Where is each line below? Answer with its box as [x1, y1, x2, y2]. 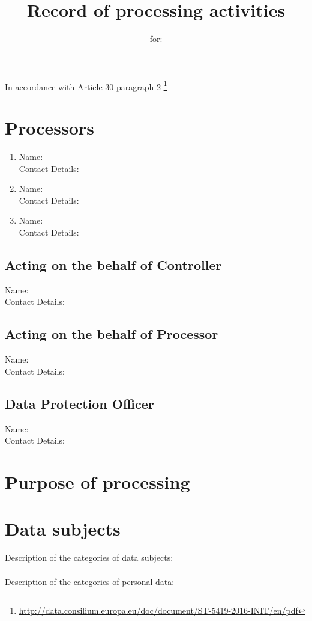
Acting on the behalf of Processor [5, 325, 218, 343]
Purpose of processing [5, 470, 190, 494]
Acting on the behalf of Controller [5, 255, 222, 274]
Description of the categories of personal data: [5, 575, 175, 587]
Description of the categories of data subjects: [5, 551, 173, 564]
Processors [5, 115, 94, 140]
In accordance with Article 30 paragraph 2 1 [5, 78, 167, 93]
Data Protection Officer [5, 394, 154, 412]
